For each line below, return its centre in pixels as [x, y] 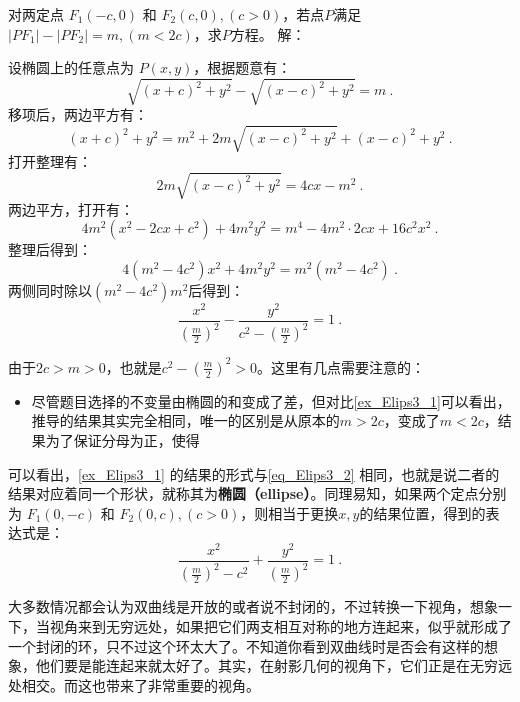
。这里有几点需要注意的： [340, 366]
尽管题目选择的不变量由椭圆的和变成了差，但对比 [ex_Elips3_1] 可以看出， [271, 400]
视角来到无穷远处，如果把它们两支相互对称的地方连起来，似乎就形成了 [280, 626]
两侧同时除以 [50, 289]
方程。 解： [268, 33]
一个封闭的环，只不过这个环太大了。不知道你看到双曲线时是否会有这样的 [246, 645]
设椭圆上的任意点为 [71, 67]
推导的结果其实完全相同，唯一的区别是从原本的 [185, 420]
